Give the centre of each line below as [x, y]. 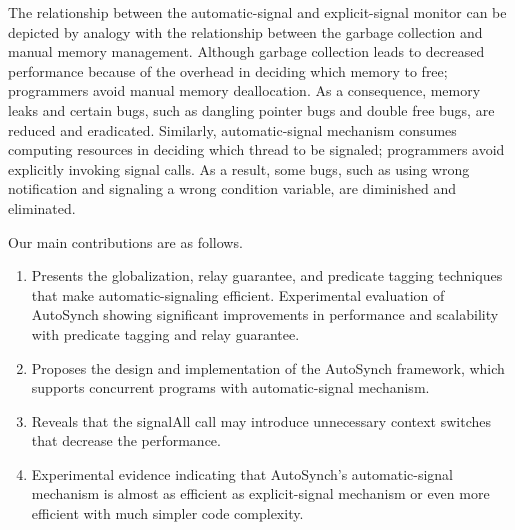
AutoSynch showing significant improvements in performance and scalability [265, 314]
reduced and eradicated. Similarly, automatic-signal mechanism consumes [232, 129]
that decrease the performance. [126, 440]
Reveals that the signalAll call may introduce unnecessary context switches [261, 420]
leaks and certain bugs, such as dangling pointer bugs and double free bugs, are [251, 109]
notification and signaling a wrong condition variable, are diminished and [232, 188]
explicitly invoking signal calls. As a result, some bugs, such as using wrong [239, 168]
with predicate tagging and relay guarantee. [165, 333]
